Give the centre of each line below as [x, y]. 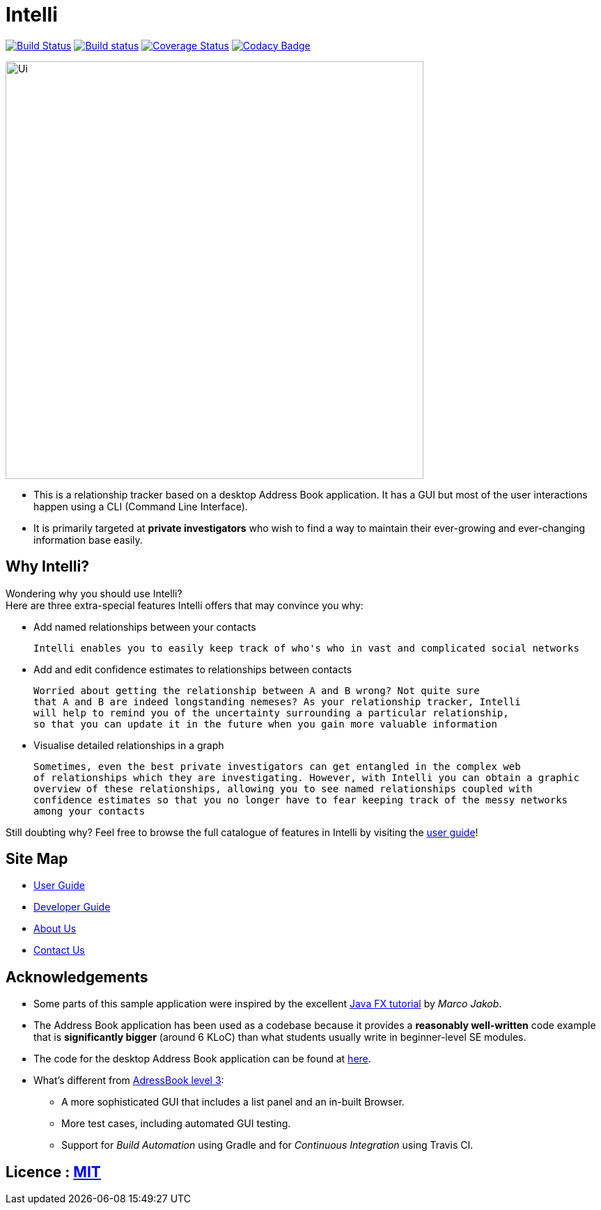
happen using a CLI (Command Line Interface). [141, 506]
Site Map [37, 859]
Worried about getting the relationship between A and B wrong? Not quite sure [257, 690]
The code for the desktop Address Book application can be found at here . [202, 1059]
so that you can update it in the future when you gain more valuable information [265, 724]
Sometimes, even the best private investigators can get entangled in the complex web [277, 766]
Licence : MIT [53, 1172]
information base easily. [88, 540]
